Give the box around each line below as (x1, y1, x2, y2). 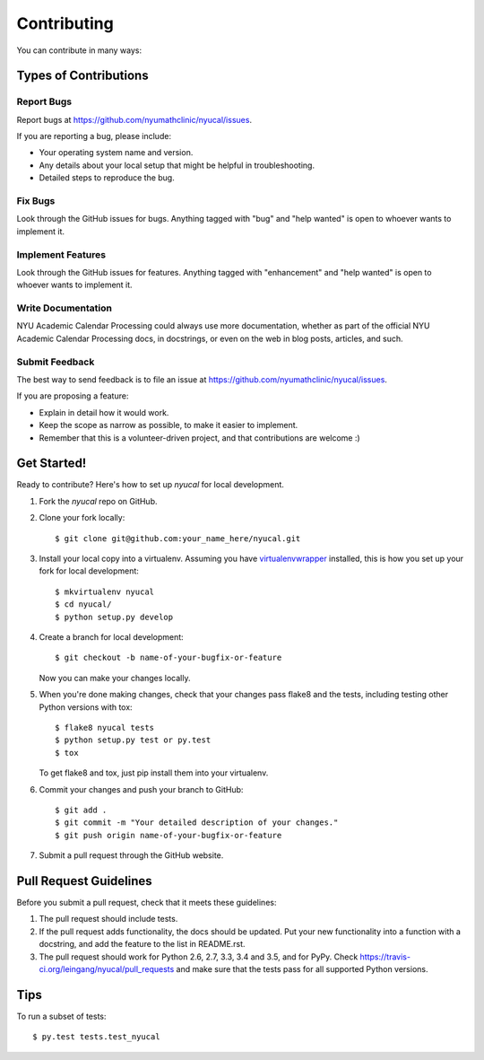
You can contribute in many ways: (16, 45, 143, 56)
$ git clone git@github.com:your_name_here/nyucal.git (55, 533, 301, 543)
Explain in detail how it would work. (39, 407, 169, 417)
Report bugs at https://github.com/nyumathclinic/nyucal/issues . (16, 114, 253, 125)
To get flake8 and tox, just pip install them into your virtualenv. (39, 767, 269, 778)
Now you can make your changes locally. (39, 672, 191, 683)
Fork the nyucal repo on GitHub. (39, 495, 158, 506)
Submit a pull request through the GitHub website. (39, 850, 224, 861)
